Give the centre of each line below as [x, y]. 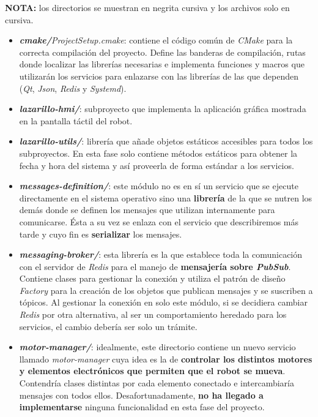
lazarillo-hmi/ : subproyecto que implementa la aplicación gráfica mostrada [163, 109]
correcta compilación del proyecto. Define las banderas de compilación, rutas [162, 52]
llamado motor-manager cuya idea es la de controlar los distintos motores [166, 359]
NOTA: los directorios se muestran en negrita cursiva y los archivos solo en [147, 7]
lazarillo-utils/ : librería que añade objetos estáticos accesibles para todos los [166, 141]
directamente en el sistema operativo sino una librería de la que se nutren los [166, 197]
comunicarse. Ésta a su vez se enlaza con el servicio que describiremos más [159, 221]
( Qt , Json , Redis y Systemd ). [73, 88]
